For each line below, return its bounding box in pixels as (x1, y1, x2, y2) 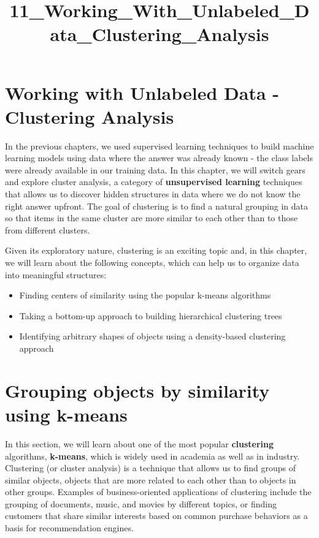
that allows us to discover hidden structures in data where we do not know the (5, 188, 301, 200)
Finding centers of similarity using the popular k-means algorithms (19, 289, 271, 301)
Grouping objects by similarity (5, 377, 270, 403)
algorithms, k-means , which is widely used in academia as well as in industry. (5, 449, 300, 462)
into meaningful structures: (5, 268, 107, 281)
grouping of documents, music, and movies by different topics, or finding (5, 497, 277, 510)
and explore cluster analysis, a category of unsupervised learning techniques (5, 175, 302, 188)
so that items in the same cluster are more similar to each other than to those (5, 211, 298, 224)
